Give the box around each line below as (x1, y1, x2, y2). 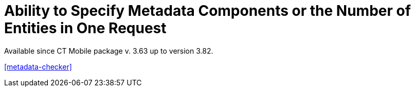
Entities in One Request (4, 19, 167, 37)
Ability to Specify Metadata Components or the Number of (4, 2, 411, 19)
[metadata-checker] (4, 62, 72, 71)
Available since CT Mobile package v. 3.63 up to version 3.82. (4, 46, 213, 55)
